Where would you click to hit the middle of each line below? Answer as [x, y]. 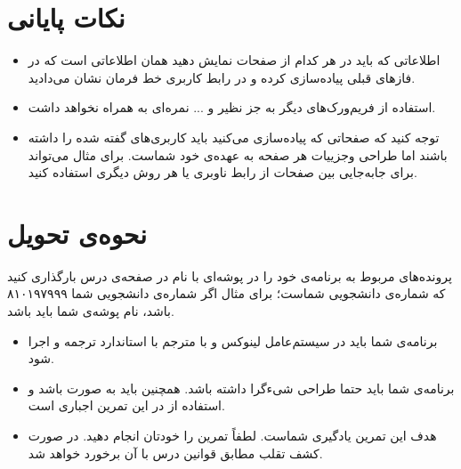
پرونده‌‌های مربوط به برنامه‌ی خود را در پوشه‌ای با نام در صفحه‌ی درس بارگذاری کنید [230, 275]
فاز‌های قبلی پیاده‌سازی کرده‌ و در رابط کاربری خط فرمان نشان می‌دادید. [222, 77]
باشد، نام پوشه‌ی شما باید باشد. [91, 311]
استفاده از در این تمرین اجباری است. [126, 405]
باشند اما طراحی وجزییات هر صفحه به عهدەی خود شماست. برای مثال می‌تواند [238, 154]
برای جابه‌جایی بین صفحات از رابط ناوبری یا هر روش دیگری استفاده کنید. [222, 172]
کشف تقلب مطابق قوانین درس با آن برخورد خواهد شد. [175, 453]
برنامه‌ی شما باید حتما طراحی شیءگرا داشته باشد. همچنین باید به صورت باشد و [241, 388]
